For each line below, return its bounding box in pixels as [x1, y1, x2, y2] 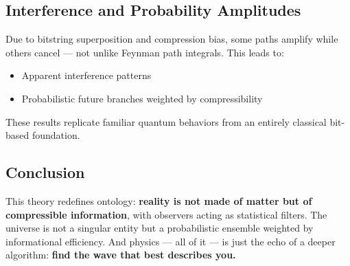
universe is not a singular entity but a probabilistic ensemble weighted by [5, 221, 314, 235]
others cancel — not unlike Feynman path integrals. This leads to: [5, 45, 284, 59]
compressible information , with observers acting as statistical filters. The [5, 207, 327, 221]
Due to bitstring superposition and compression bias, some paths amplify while [5, 32, 338, 46]
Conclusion [5, 162, 85, 183]
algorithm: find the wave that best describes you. [5, 247, 236, 262]
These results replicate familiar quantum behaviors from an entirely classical [5, 114, 327, 129]
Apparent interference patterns [21, 68, 152, 82]
